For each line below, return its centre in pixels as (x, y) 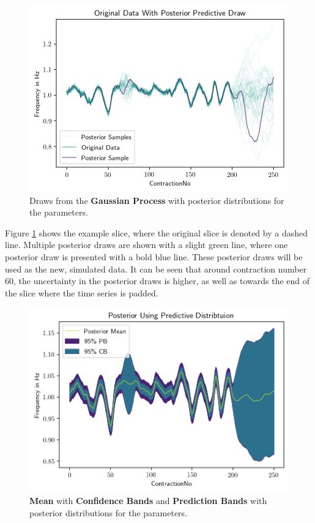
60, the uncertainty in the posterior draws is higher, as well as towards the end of (157, 281)
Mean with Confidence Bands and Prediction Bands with (148, 501)
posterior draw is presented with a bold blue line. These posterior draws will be (154, 256)
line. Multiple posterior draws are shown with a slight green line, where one (146, 245)
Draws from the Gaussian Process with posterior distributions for (157, 200)
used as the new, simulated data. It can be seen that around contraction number (156, 269)
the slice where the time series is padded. (82, 292)
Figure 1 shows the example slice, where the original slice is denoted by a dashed (156, 232)
